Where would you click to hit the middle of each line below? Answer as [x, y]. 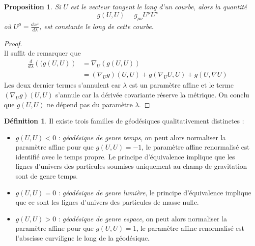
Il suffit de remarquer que [42, 53]
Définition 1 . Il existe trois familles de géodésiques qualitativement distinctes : [124, 121]
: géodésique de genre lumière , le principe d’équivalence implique [155, 192]
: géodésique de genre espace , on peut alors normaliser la [143, 218]
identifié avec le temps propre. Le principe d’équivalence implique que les [125, 156]
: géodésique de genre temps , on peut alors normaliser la [142, 137]
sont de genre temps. [47, 176]
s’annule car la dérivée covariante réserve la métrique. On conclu [152, 94]
